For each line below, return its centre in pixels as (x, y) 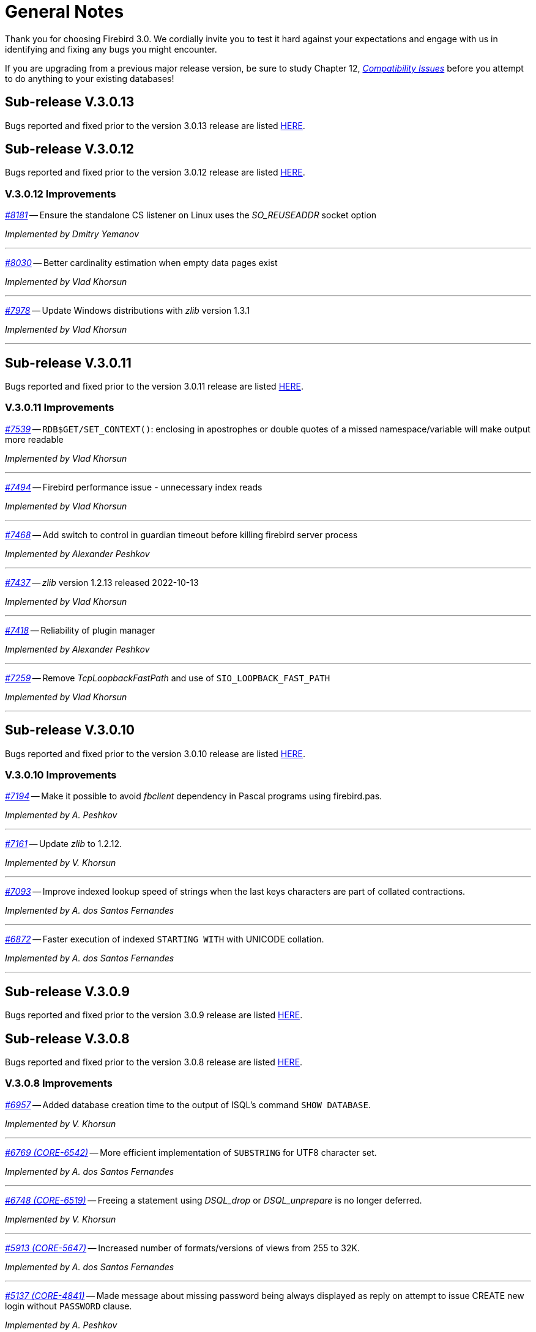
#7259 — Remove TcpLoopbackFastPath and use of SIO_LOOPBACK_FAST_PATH (168, 678)
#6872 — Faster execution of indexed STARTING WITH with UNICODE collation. (165, 939)
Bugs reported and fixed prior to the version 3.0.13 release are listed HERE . (155, 125)
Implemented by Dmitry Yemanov (72, 234)
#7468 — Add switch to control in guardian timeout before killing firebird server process (181, 535)
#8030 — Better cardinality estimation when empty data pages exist (141, 263)
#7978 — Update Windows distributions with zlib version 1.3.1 (128, 311)
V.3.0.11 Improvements (60, 408)
